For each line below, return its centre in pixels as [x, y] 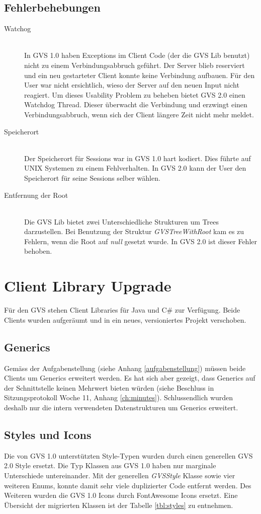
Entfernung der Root [36, 195]
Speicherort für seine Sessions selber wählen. [92, 177]
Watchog [18, 28]
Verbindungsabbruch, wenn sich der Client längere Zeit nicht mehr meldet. [139, 114]
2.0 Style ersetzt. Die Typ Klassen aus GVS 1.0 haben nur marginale [110, 465]
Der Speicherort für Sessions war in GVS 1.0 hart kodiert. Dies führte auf [138, 158]
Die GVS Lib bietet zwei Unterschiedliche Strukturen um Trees [121, 221]
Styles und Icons [48, 434]
